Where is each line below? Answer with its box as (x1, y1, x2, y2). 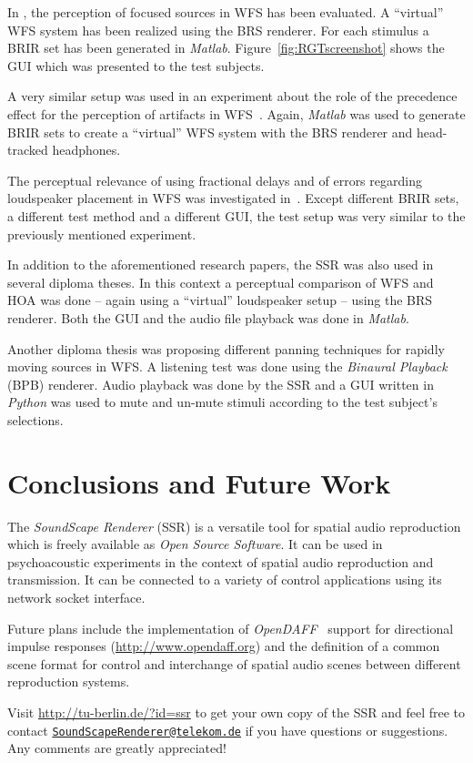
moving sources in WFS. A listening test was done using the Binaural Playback (7, 357, 448, 376)
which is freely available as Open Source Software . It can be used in (7, 534, 383, 554)
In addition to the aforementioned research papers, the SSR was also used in (7, 255, 434, 274)
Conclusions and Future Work (7, 463, 391, 501)
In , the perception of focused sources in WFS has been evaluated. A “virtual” (7, 3, 444, 21)
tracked (7, 140, 48, 159)
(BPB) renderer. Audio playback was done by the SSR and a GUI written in (7, 374, 434, 393)
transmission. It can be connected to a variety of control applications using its (7, 570, 442, 589)
